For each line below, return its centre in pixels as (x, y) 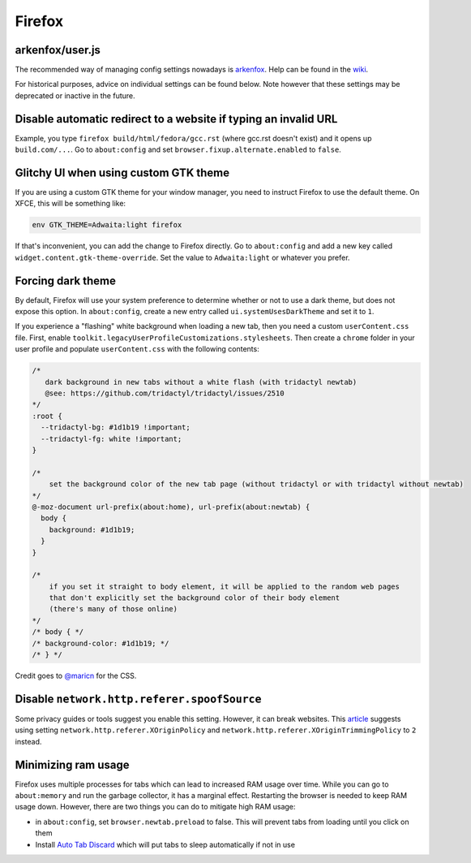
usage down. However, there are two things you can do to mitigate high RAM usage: (155, 807)
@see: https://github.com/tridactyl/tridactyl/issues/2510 (165, 393)
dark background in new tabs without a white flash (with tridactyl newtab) (201, 382)
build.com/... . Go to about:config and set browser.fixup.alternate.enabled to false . (178, 149)
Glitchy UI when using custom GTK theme (122, 173)
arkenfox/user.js (58, 50)
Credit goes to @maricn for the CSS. (76, 675)
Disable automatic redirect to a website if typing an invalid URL (176, 119)
